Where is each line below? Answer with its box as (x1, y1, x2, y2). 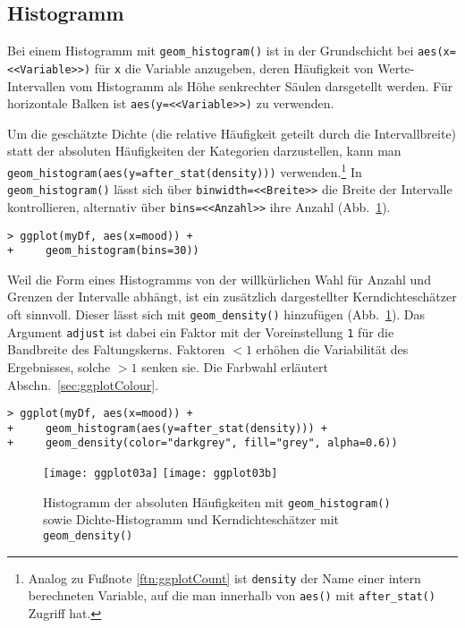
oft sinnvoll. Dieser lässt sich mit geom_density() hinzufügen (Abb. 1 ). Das (7, 305, 426, 324)
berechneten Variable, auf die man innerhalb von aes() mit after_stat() (28, 586, 435, 605)
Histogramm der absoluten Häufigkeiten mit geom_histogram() (43, 492, 391, 511)
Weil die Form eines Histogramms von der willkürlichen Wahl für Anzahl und (7, 269, 431, 288)
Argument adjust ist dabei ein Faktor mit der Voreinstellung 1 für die (7, 322, 394, 341)
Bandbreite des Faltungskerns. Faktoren (7, 340, 225, 359)
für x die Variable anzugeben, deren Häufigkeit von (94, 58, 374, 77)
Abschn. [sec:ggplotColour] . (7, 375, 159, 394)
